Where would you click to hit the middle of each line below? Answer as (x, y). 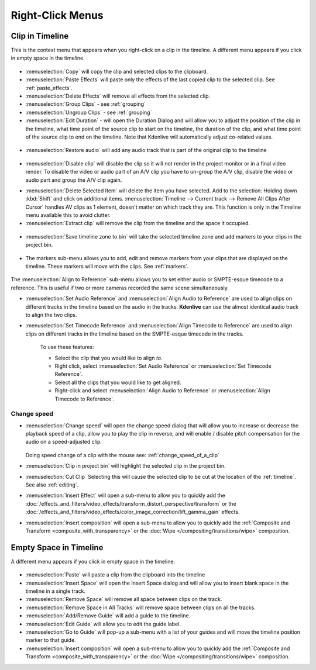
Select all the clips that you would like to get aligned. (118, 382)
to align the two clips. (51, 315)
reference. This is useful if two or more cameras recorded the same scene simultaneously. (120, 288)
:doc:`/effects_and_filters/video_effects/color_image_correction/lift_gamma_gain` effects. (133, 512)
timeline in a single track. (56, 591)
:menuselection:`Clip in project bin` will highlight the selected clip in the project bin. (126, 466)
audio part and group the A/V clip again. (74, 180)
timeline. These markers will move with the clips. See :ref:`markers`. (107, 267)
